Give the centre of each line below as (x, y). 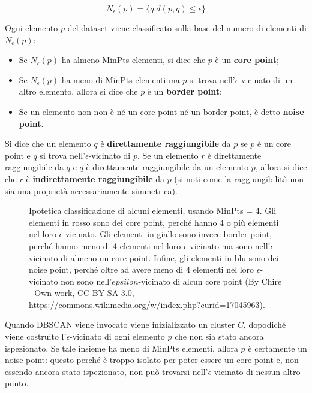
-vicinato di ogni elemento (117, 336)
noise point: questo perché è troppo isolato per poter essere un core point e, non (152, 360)
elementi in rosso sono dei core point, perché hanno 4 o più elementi (154, 222)
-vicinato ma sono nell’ (229, 245)
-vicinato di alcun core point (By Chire (210, 281)
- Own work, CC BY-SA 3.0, (82, 293)
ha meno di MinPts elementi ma (121, 79)
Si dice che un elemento (48, 143)
